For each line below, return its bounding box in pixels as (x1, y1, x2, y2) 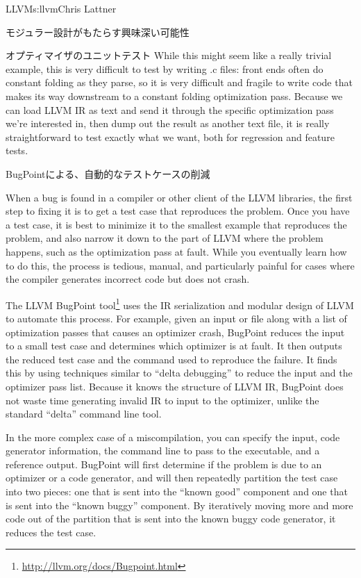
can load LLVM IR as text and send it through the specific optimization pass (6, 102, 334, 117)
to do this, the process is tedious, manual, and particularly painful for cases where (6, 258, 355, 272)
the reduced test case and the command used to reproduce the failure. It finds (6, 352, 337, 366)
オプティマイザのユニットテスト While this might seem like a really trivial (6, 48, 332, 63)
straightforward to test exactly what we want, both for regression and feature (6, 129, 335, 144)
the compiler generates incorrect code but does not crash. (6, 272, 250, 286)
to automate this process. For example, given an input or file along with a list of (6, 311, 347, 325)
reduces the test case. (6, 525, 96, 539)
